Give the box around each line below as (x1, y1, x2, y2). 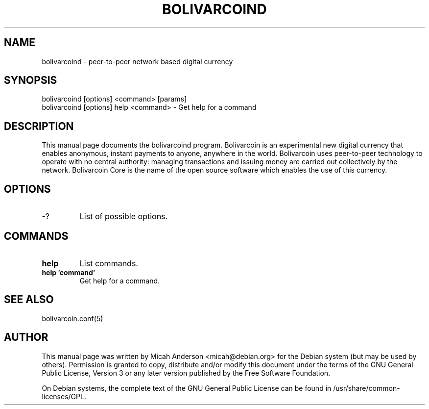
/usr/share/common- (333, 383, 400, 392)
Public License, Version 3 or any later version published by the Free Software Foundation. (42, 368, 331, 377)
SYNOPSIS (4, 74, 57, 87)
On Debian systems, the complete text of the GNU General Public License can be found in (42, 383, 332, 392)
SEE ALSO (4, 293, 54, 306)
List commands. (79, 258, 138, 268)
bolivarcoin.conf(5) (42, 314, 103, 323)
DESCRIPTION (4, 120, 74, 132)
